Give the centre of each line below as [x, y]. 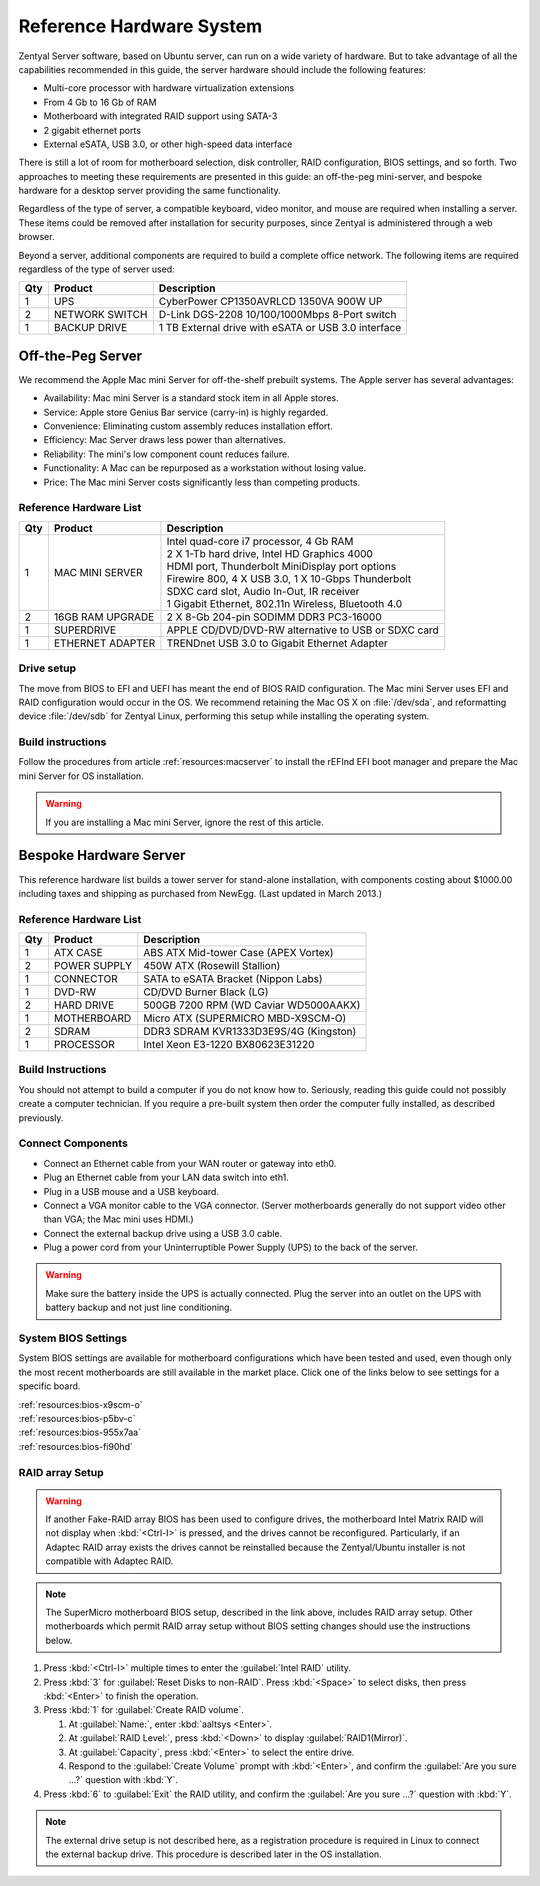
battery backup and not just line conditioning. [139, 1307]
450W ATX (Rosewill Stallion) [212, 966]
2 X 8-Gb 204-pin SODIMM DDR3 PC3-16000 [274, 617]
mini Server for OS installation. [81, 776]
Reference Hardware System [140, 26]
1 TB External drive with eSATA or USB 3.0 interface [280, 328]
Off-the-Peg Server [80, 355]
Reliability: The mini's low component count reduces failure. [166, 454]
